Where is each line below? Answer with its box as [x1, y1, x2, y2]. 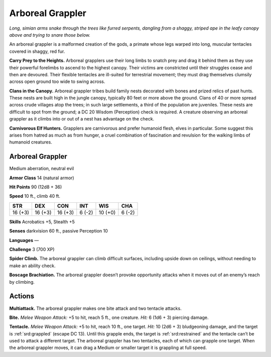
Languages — [9, 237, 39, 243]
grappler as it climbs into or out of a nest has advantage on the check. [9, 116, 155, 122]
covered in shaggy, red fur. [9, 48, 65, 54]
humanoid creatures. [9, 139, 52, 145]
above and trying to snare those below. [9, 32, 90, 38]
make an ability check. [9, 263, 56, 269]
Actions [9, 292, 35, 301]
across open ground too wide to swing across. [9, 78, 105, 85]
